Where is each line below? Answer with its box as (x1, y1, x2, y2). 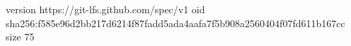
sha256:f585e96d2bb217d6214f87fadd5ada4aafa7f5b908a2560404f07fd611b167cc (6, 15, 345, 30)
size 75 (6, 29, 35, 44)
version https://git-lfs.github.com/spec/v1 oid (6, 2, 205, 16)
